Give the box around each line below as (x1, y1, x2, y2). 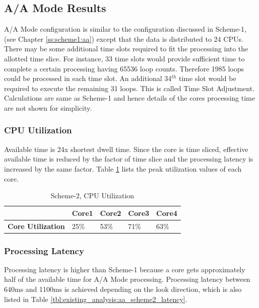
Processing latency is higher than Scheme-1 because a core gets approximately (4, 264, 245, 274)
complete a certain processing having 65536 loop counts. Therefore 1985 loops (4, 63, 244, 73)
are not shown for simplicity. (4, 102, 92, 113)
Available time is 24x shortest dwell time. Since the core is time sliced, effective (4, 143, 248, 154)
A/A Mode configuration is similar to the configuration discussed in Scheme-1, (4, 24, 246, 34)
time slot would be (179, 73, 236, 84)
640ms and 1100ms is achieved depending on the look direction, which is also (4, 284, 242, 294)
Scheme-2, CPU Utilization (50, 190, 135, 201)
